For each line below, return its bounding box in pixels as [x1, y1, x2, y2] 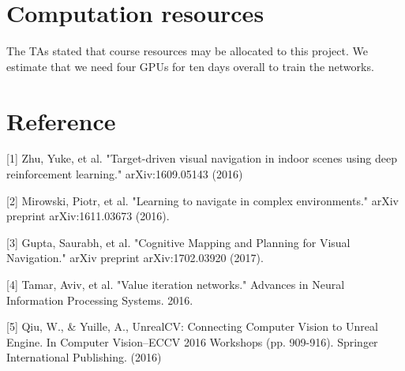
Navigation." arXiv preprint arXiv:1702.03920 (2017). [6, 249, 264, 266]
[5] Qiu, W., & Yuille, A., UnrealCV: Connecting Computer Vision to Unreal [6, 318, 378, 335]
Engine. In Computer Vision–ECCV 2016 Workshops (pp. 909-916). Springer [6, 333, 378, 350]
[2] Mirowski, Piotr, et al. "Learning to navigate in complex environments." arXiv [6, 192, 399, 208]
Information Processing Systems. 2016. [6, 291, 193, 308]
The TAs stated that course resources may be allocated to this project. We [6, 43, 368, 59]
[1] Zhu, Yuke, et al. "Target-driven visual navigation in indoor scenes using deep [6, 150, 397, 167]
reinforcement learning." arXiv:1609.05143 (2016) [6, 166, 243, 182]
